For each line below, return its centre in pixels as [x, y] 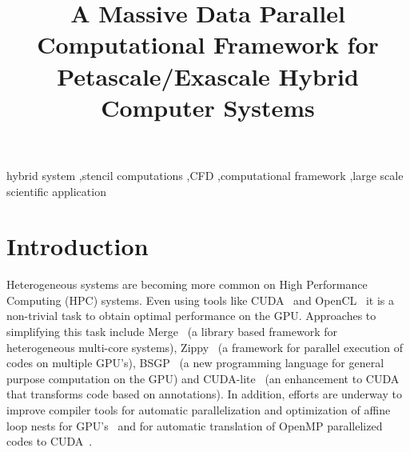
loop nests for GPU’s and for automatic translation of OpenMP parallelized [195, 425]
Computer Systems [208, 107]
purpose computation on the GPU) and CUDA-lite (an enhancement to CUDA [203, 378]
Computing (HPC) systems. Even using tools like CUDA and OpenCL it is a [201, 300]
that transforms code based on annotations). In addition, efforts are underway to [204, 394]
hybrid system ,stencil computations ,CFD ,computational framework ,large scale [205, 175]
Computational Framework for [208, 44]
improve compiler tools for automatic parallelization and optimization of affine [199, 410]
